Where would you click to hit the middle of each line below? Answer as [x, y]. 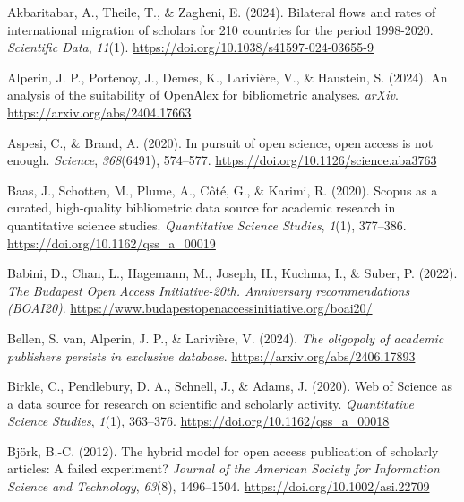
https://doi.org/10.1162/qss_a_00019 [112, 242]
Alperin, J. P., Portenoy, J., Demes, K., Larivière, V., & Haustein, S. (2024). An [228, 77]
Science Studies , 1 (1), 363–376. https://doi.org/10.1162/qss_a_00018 [198, 421]
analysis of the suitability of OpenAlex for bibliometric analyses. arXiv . [203, 95]
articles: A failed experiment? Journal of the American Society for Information [223, 468]
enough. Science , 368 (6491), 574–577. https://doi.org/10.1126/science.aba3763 [222, 160]
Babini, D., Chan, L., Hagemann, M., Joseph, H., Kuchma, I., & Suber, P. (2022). [232, 273]
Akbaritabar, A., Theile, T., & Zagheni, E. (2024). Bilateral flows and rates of [222, 12]
